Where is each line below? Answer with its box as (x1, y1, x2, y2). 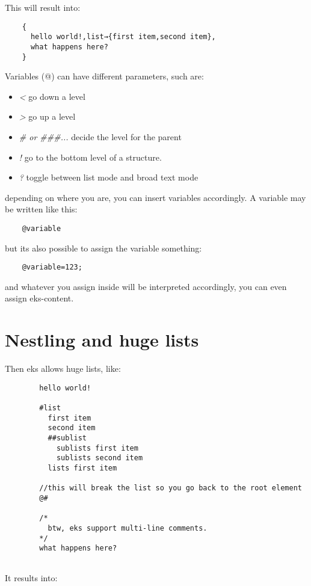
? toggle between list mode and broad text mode (19, 171, 199, 184)
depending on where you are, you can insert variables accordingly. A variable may (5, 191, 306, 203)
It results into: (5, 571, 58, 584)
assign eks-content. (5, 292, 74, 304)
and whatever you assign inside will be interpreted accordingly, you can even (5, 280, 287, 292)
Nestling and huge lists (5, 327, 199, 352)
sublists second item (56, 454, 143, 463)
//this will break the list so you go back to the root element (39, 484, 302, 493)
